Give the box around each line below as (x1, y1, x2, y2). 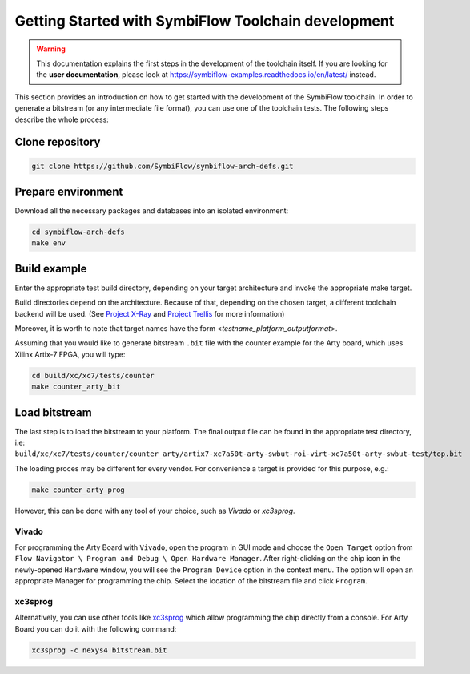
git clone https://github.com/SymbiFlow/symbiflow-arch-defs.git (31, 161, 294, 171)
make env (31, 239, 66, 248)
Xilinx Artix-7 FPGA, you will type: (14, 349, 126, 359)
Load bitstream (14, 406, 92, 419)
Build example (14, 261, 87, 276)
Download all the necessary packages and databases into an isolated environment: (14, 206, 289, 216)
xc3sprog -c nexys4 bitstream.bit (31, 645, 167, 655)
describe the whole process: (14, 115, 110, 124)
